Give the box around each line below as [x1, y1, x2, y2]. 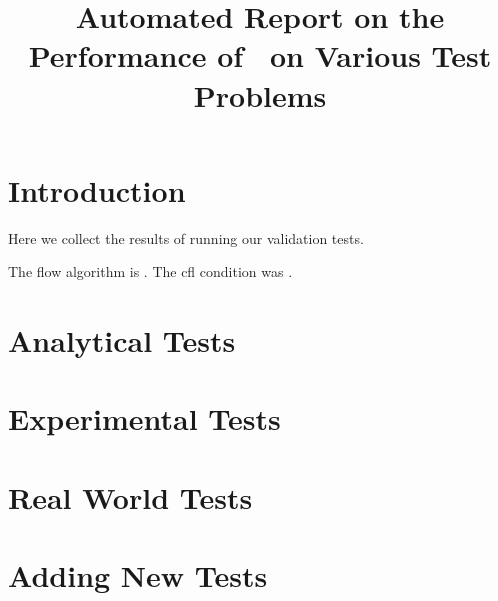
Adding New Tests [8, 555, 268, 596]
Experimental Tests [8, 398, 281, 439]
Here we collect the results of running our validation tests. [8, 227, 364, 248]
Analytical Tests [8, 320, 236, 361]
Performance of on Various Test [28, 35, 492, 76]
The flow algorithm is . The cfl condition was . [8, 261, 293, 282]
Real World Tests [8, 476, 253, 517]
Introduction [8, 169, 186, 210]
